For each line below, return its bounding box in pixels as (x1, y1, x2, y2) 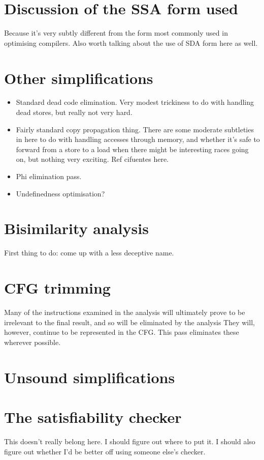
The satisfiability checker (4, 406, 182, 427)
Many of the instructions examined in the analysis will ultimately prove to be (4, 307, 245, 318)
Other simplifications (4, 67, 153, 88)
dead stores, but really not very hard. (16, 107, 133, 118)
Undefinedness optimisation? (16, 188, 105, 198)
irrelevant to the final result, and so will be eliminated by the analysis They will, (4, 317, 255, 327)
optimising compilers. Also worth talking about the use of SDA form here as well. (4, 37, 258, 48)
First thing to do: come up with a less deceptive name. (4, 247, 174, 258)
